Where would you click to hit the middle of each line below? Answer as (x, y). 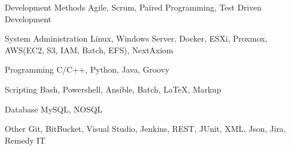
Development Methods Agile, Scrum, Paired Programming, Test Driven (133, 7)
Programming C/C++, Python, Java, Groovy (87, 69)
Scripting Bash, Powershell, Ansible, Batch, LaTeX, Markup (113, 89)
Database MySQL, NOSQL (54, 109)
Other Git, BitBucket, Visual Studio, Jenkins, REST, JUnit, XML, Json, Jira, (146, 129)
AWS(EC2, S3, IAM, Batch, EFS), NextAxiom (89, 50)
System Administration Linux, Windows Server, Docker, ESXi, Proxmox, (136, 38)
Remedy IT (25, 140)
